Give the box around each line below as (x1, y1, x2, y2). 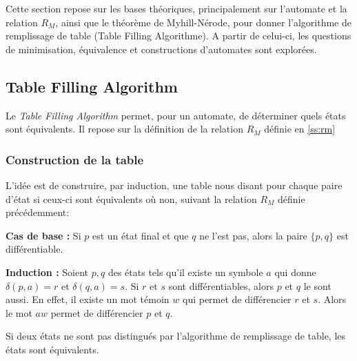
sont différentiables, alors (168, 278, 274, 293)
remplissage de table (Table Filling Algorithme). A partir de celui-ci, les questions (6, 28, 351, 43)
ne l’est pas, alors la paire (199, 228, 307, 242)
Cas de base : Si (6, 228, 81, 242)
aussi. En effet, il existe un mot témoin (6, 292, 170, 306)
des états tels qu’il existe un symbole (108, 264, 263, 279)
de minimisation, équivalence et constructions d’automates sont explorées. (6, 41, 317, 56)
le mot (6, 305, 32, 320)
